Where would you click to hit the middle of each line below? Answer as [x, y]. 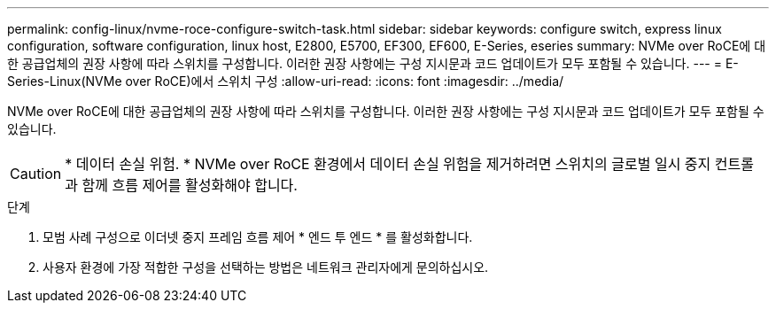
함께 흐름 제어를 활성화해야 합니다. [190, 185]
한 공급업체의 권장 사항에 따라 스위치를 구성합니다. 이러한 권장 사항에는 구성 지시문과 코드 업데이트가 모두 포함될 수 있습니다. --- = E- [373, 63]
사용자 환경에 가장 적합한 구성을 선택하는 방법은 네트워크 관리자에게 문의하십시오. [266, 267]
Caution [36, 174]
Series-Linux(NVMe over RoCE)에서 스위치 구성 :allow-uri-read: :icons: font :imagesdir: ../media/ [286, 81]
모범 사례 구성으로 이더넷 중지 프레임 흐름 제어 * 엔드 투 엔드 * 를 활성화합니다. [258, 237]
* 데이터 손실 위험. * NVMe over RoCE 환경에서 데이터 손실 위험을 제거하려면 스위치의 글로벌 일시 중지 [388, 164]
